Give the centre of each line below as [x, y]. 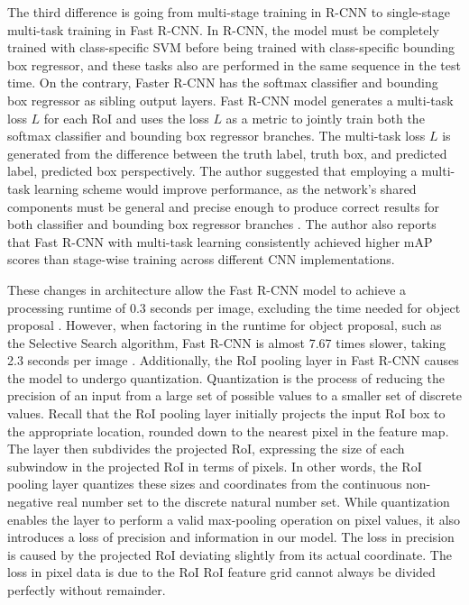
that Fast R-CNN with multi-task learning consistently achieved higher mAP [220, 241]
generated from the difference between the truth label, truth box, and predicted [227, 153]
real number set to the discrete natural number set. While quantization [253, 502]
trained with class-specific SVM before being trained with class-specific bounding [231, 47]
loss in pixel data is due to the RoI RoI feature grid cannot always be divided [221, 572]
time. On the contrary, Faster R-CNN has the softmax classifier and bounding [223, 82]
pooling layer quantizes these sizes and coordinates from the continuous [205, 484]
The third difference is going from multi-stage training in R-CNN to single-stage [229, 12]
